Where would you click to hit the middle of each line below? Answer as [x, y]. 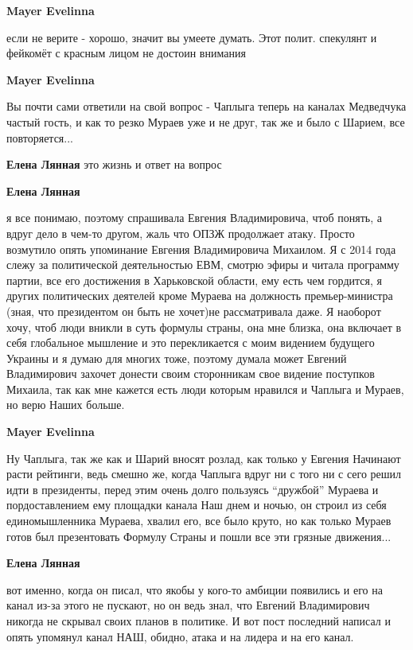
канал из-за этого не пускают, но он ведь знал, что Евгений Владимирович [188, 605]
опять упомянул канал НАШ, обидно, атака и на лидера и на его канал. [180, 636]
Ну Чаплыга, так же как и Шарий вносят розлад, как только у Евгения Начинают [204, 458]
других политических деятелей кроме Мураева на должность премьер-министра [200, 296]
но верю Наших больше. [66, 405]
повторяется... [40, 137]
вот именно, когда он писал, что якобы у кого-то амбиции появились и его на [195, 589]
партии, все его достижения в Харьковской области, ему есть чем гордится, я [194, 280]
